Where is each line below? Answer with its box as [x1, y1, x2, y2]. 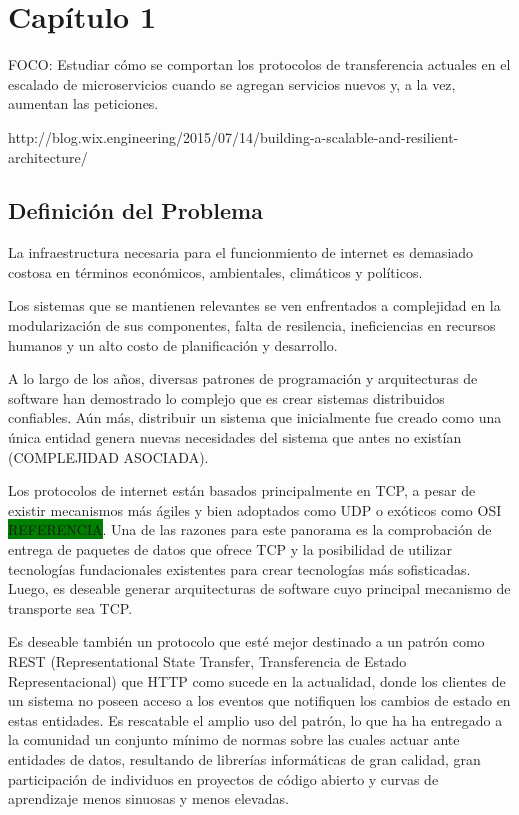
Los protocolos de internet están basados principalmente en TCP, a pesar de [8, 480, 476, 501]
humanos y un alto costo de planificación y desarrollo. [8, 334, 338, 355]
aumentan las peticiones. [8, 93, 159, 114]
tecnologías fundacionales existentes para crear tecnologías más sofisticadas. [8, 558, 471, 579]
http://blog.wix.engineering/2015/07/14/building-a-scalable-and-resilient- [8, 126, 459, 147]
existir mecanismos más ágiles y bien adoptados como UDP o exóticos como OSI [8, 499, 502, 520]
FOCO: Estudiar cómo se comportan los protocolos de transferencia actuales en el [8, 54, 511, 75]
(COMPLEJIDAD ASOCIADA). [8, 446, 209, 467]
